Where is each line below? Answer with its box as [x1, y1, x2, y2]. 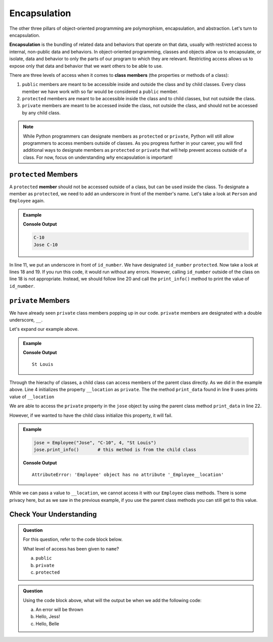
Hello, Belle [35, 620, 59, 627]
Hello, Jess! [35, 614, 60, 620]
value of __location [9, 394, 55, 400]
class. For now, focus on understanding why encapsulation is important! [23, 154, 173, 160]
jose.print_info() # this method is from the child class [33, 447, 197, 453]
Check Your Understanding [9, 510, 97, 519]
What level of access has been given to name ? [23, 545, 119, 551]
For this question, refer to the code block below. [23, 536, 123, 542]
